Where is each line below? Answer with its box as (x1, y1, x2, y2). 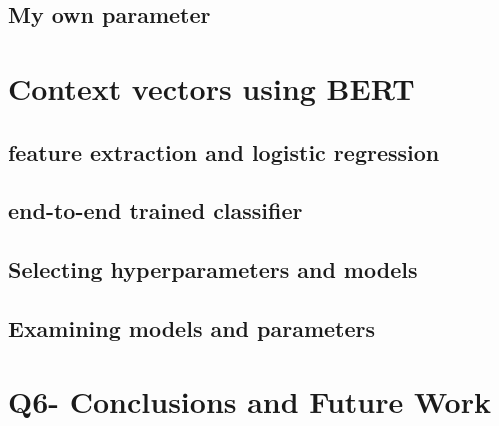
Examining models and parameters (8, 312, 376, 343)
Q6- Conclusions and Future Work (8, 381, 491, 422)
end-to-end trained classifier (8, 195, 303, 226)
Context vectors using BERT (8, 67, 415, 108)
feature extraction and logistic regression (8, 136, 440, 167)
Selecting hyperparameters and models (8, 254, 418, 285)
